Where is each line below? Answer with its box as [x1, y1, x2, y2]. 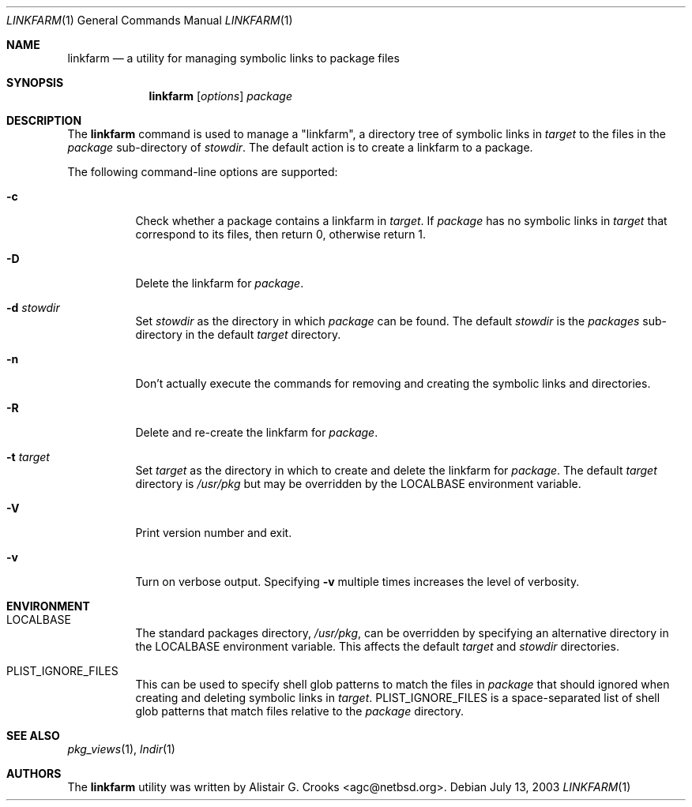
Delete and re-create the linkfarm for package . [135, 426, 378, 439]
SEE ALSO [6, 729, 60, 742]
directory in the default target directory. [135, 328, 341, 341]
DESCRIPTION [6, 114, 82, 127]
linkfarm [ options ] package [149, 89, 292, 103]
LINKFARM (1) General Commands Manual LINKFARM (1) [6, 13, 293, 27]
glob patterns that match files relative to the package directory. [135, 704, 464, 718]
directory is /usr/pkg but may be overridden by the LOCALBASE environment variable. [135, 477, 581, 490]
